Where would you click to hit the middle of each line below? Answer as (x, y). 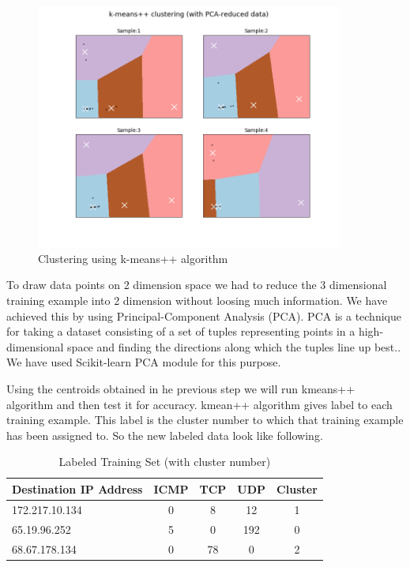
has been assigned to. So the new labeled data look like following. (165, 435)
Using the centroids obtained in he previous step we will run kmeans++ (181, 389)
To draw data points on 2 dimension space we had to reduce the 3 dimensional (197, 285)
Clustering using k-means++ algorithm (133, 258)
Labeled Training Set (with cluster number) (165, 462)
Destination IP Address (77, 488)
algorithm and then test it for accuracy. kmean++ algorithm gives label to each (199, 404)
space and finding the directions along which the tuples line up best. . (234, 346)
